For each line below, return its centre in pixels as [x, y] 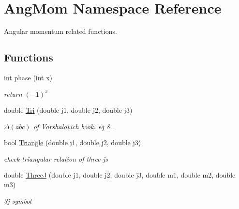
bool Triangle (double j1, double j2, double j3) [73, 142]
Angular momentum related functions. [60, 31]
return [13, 94]
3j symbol [18, 201]
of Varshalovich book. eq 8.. [74, 126]
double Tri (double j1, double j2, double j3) [68, 110]
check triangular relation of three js [56, 158]
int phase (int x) [28, 77]
